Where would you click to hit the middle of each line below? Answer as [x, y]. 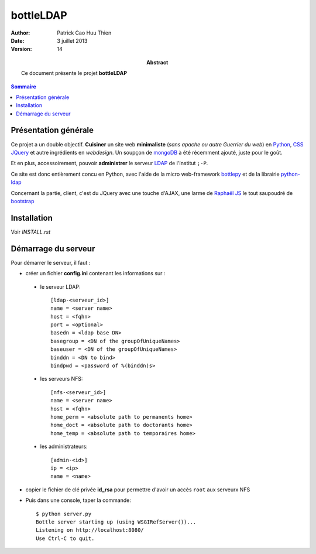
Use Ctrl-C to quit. [65, 538]
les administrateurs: [64, 447]
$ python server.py [64, 514]
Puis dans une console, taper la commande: [78, 500]
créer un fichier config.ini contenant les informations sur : [95, 273]
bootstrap [23, 201]
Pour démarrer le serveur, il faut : [51, 262]
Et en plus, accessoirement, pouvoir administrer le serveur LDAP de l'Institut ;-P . [109, 163]
